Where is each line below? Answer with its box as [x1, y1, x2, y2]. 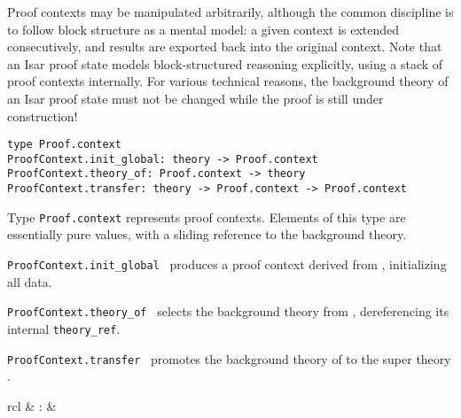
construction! [7, 106, 78, 125]
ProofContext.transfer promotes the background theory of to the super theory [7, 349, 451, 368]
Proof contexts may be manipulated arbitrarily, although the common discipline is [7, 3, 454, 20]
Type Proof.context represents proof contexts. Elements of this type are [7, 207, 406, 226]
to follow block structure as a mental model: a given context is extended [7, 19, 400, 38]
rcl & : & [7, 396, 57, 414]
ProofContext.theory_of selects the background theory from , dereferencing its [7, 302, 449, 321]
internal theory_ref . [7, 319, 121, 337]
